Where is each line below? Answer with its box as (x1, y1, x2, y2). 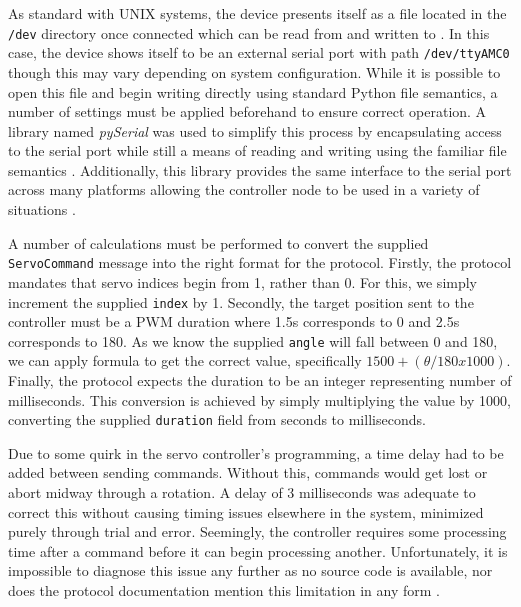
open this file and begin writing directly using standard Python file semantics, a (8, 81, 498, 102)
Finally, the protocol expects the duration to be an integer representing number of (8, 370, 512, 390)
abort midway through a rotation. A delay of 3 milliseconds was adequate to (8, 482, 476, 503)
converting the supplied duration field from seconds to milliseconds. (8, 409, 426, 430)
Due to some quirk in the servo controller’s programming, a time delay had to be (8, 442, 504, 463)
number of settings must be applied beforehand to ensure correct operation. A (8, 101, 487, 122)
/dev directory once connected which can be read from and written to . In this (8, 22, 490, 43)
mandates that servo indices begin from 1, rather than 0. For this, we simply (8, 271, 477, 292)
